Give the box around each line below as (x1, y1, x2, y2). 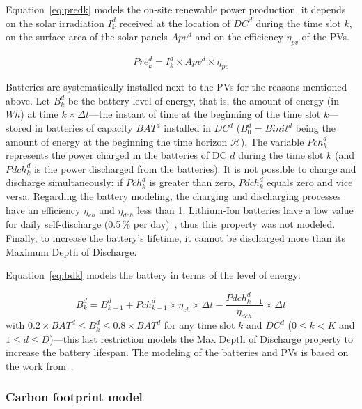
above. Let (6, 93, 50, 107)
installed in (164, 121, 211, 135)
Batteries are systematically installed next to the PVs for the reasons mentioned (6, 79, 347, 94)
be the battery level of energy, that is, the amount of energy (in (68, 93, 339, 107)
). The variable (240, 134, 304, 148)
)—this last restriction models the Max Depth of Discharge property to (49, 331, 353, 346)
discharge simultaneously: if (6, 175, 123, 190)
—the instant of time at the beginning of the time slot (89, 107, 321, 121)
